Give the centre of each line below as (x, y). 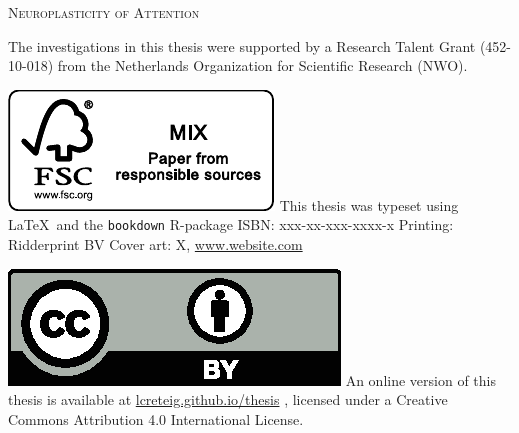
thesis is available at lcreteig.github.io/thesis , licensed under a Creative (228, 399)
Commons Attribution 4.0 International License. (156, 418)
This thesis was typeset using (369, 204)
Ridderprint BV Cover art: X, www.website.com (155, 244)
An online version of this (420, 379)
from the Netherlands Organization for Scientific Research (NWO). (262, 65)
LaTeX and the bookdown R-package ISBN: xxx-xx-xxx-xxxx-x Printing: (231, 224)
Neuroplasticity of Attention (104, 12)
